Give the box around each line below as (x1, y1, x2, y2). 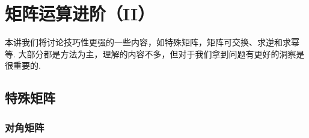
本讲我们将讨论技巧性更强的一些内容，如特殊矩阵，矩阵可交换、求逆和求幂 (5, 36, 299, 48)
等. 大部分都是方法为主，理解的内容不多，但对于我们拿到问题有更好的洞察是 (5, 47, 305, 60)
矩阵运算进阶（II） (5, 1, 155, 26)
